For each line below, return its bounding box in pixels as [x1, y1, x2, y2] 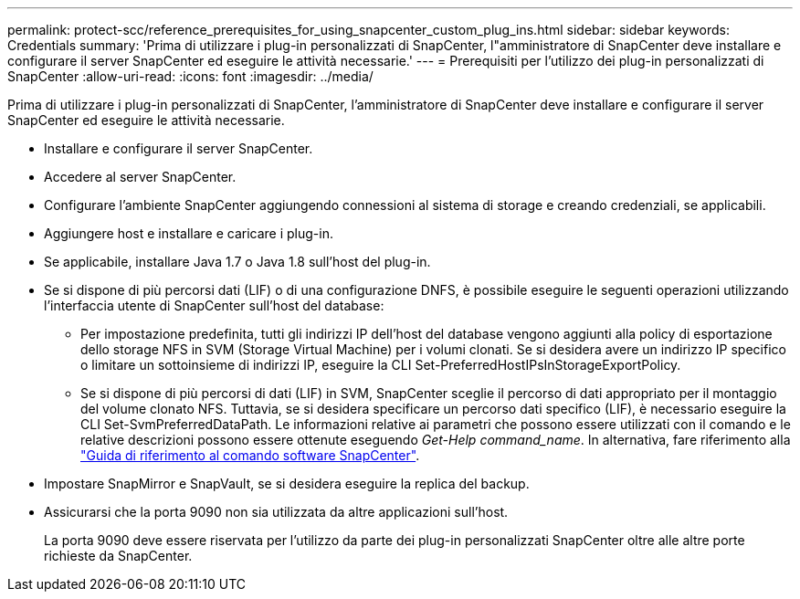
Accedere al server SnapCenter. [44, 169, 237, 184]
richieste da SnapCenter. [44, 548, 193, 563]
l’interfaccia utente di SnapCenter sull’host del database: [44, 298, 384, 313]
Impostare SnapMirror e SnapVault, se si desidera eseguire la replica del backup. [44, 476, 530, 491]
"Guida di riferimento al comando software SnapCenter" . [80, 447, 420, 463]
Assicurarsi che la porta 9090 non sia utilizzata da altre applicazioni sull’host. [44, 504, 509, 520]
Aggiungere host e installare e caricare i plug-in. [44, 226, 333, 241]
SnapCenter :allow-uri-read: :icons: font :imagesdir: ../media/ [7, 68, 374, 84]
